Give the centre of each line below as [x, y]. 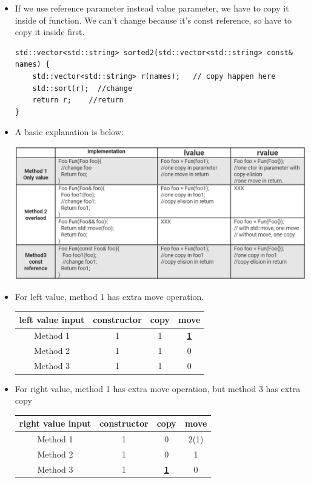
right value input [55, 423]
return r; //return [78, 100]
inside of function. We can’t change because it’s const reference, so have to [153, 20]
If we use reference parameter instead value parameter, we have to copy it [152, 8]
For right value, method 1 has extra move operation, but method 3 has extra [158, 388]
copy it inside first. [50, 32]
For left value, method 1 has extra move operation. [109, 296]
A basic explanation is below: [69, 132]
